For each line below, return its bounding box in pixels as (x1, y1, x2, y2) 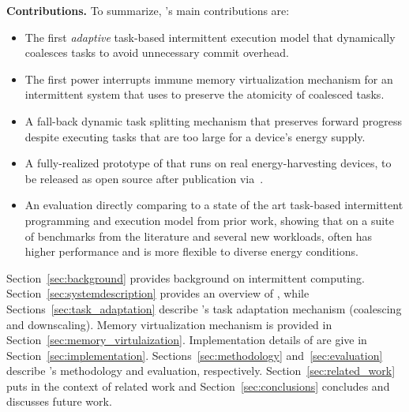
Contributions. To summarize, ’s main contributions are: (6, 2, 290, 18)
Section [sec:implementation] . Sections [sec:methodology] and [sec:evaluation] (6, 346, 383, 363)
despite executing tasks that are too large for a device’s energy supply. (24, 128, 366, 144)
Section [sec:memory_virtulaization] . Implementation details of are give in (6, 331, 367, 348)
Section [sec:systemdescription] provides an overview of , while (6, 285, 310, 302)
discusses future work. (6, 393, 112, 410)
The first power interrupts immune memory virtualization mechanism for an (24, 70, 393, 87)
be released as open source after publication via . (24, 170, 264, 186)
